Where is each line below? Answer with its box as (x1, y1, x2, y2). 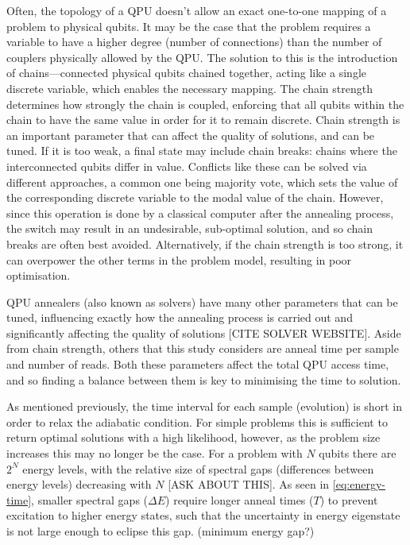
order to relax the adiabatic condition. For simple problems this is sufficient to (6, 413, 388, 430)
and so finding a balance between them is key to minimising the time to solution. (6, 371, 401, 388)
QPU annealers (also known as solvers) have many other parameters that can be (6, 293, 398, 310)
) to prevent (319, 491, 378, 508)
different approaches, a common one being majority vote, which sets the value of (6, 173, 398, 190)
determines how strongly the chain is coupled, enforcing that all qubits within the (6, 95, 404, 112)
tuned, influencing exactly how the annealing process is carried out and (6, 309, 353, 326)
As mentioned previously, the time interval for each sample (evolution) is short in (6, 398, 402, 415)
